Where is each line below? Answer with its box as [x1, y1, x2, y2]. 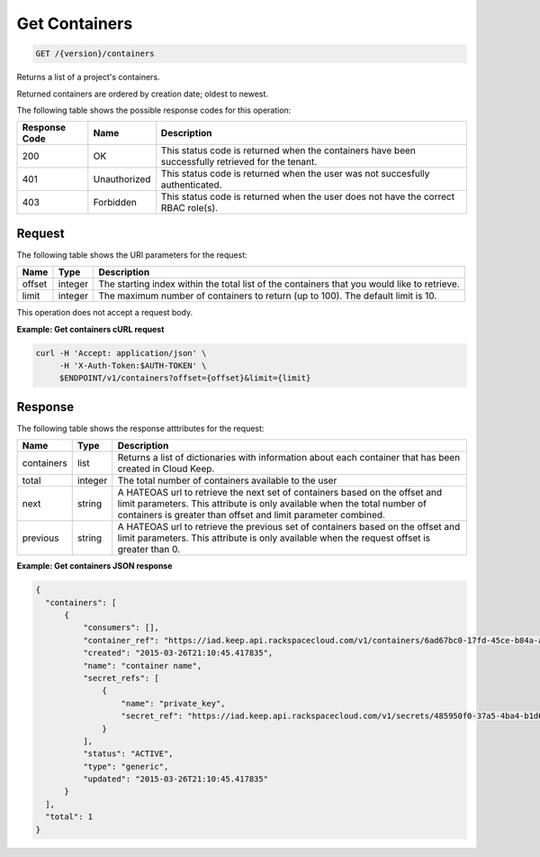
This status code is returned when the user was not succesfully [160, 168, 430, 180]
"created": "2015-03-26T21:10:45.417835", [82, 648, 274, 658]
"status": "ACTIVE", [82, 749, 175, 759]
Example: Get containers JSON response [16, 561, 173, 571]
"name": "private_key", [121, 698, 226, 708]
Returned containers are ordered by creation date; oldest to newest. [16, 88, 269, 99]
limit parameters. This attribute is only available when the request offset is [117, 532, 431, 544]
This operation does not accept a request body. [16, 307, 193, 318]
